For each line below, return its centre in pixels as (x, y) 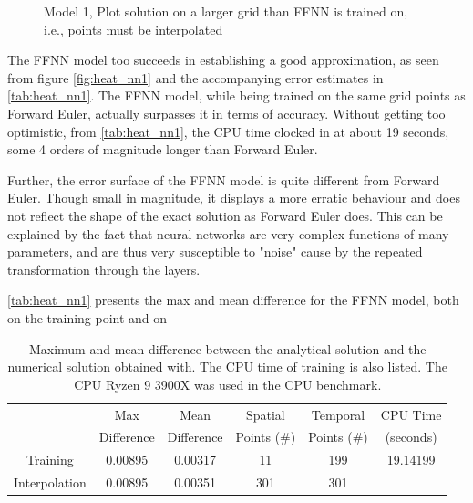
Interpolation (50, 482)
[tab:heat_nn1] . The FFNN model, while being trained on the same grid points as (236, 95)
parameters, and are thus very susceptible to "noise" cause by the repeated (215, 251)
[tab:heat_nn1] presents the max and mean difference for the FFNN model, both (233, 300)
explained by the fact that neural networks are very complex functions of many (228, 233)
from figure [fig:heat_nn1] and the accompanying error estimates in (195, 77)
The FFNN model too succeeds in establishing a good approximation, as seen (223, 60)
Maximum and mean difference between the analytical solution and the (227, 348)
